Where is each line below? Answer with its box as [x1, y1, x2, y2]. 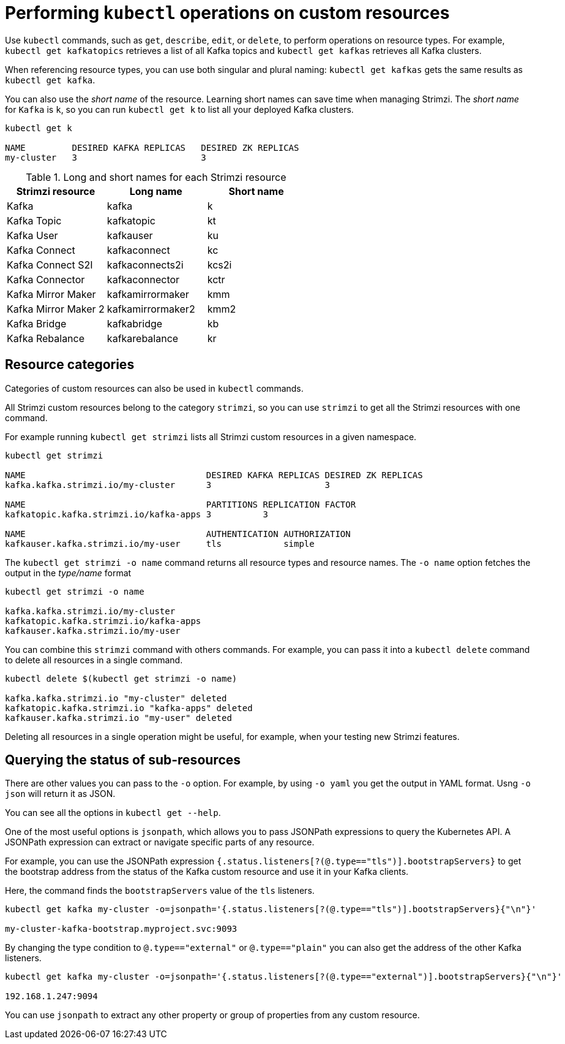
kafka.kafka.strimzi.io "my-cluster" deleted [5, 693, 227, 703]
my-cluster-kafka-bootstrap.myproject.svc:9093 [5, 924, 238, 934]
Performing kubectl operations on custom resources [5, 2, 450, 23]
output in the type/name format [5, 567, 132, 578]
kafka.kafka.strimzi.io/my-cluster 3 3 [5, 479, 331, 490]
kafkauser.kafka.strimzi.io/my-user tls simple [5, 538, 315, 549]
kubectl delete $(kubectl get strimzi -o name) [5, 673, 238, 684]
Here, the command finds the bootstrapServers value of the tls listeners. [5, 885, 315, 896]
